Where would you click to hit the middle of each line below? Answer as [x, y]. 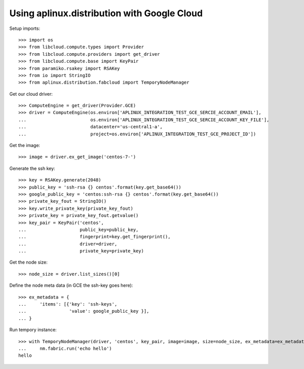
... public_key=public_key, [79, 230]
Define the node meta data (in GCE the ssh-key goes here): [71, 285]
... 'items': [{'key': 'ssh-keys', [68, 304]
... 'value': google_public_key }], [84, 311]
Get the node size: [28, 262]
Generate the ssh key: [32, 168]
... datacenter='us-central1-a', [91, 127]
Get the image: [25, 145]
